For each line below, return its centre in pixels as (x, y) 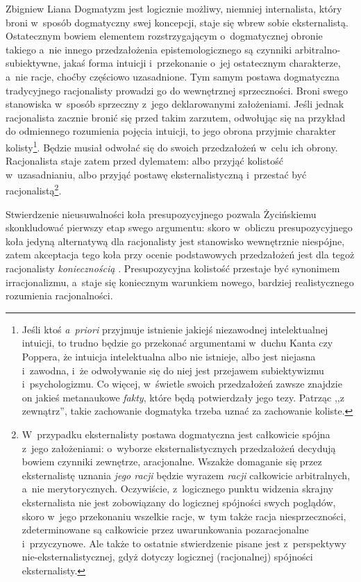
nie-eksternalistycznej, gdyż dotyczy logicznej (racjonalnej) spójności (167, 557)
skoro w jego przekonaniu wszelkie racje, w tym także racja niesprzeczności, (184, 516)
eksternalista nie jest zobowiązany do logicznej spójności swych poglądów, (179, 502)
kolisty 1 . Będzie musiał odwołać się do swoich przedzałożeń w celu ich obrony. (172, 146)
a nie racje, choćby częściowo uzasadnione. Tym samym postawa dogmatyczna (173, 76)
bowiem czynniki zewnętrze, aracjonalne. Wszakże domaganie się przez (172, 462)
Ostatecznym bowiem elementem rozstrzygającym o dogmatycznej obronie (164, 36)
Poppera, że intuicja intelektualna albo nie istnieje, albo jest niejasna (169, 356)
